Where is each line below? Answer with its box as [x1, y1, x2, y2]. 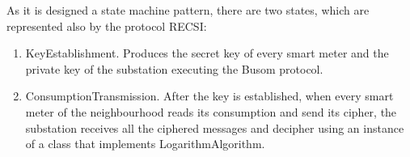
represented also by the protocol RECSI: [6, 17, 207, 34]
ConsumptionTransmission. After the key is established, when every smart [25, 87, 394, 104]
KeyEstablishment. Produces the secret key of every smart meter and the [25, 45, 389, 62]
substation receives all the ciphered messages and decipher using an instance [25, 119, 404, 136]
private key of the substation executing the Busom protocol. [25, 60, 323, 77]
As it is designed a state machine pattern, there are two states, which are [6, 2, 370, 18]
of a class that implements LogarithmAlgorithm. [25, 135, 265, 152]
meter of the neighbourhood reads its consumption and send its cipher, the [25, 103, 397, 120]
